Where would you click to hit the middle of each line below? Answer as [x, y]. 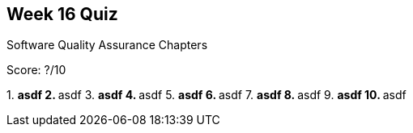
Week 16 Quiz [62, 14]
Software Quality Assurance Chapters [107, 45]
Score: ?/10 [36, 70]
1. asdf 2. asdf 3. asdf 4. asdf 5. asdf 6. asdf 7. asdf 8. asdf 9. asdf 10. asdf [206, 95]
